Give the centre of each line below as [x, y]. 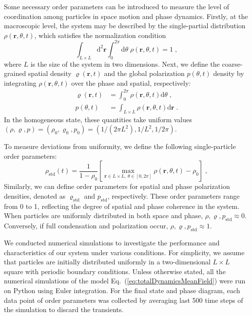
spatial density [50, 73]
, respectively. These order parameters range [174, 195]
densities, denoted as [35, 195]
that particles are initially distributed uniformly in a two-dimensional [107, 262]
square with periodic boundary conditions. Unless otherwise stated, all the [115, 271]
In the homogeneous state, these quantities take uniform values [98, 119]
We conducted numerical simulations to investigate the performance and [112, 242]
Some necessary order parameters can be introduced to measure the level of [117, 6]
